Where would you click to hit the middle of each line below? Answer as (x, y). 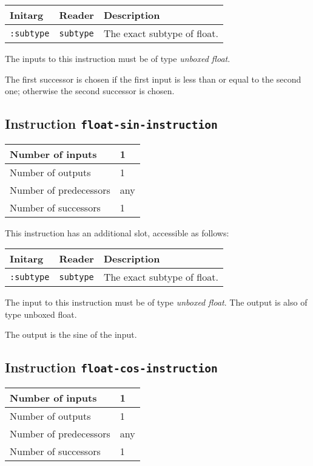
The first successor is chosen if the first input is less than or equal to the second (153, 79)
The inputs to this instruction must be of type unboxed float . (118, 58)
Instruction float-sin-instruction (111, 124)
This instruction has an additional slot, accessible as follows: (117, 232)
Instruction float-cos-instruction (111, 367)
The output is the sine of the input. (71, 334)
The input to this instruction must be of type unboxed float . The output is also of (156, 302)
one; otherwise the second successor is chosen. (90, 91)
